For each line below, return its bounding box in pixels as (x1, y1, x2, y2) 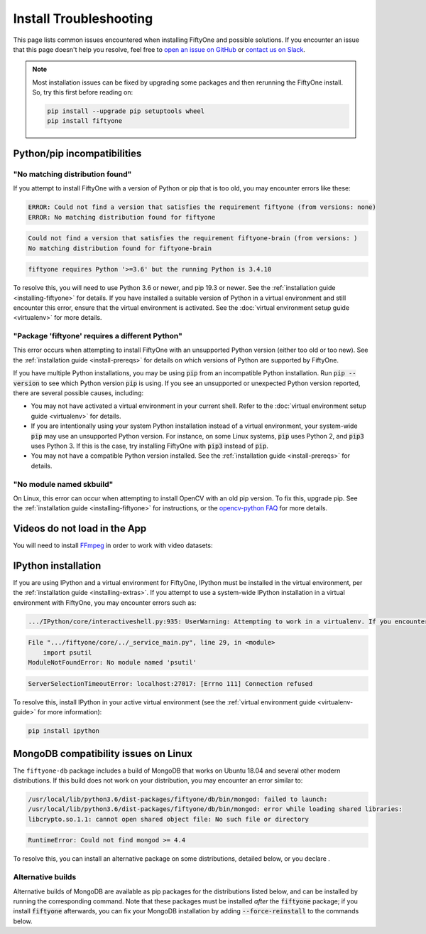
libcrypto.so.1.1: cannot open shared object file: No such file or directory (28, 815, 309, 823)
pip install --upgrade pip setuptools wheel (47, 107, 205, 115)
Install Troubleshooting (13, 11, 153, 26)
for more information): (37, 708, 102, 716)
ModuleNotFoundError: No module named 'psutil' (28, 658, 197, 667)
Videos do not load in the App (13, 522, 147, 535)
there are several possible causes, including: (13, 389, 144, 397)
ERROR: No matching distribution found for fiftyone (28, 213, 216, 221)
